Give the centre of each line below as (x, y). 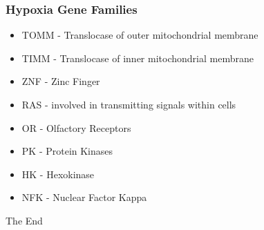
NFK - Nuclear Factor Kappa (84, 197)
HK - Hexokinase (58, 174)
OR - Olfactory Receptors (76, 127)
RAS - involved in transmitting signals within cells (129, 104)
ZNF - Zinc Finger (61, 81)
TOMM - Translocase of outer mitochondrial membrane (140, 35)
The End (24, 220)
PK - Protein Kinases (67, 151)
